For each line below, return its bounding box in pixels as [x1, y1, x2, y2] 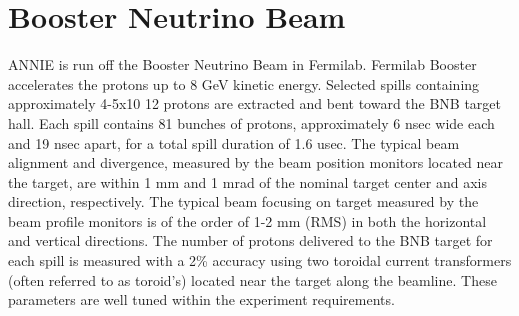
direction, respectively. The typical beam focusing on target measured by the [8, 191, 479, 212]
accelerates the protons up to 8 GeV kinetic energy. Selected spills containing [8, 73, 480, 94]
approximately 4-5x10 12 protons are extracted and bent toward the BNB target [8, 93, 502, 114]
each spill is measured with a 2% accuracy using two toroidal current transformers [8, 250, 512, 271]
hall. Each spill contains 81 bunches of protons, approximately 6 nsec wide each [8, 112, 495, 133]
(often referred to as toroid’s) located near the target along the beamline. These [8, 269, 497, 290]
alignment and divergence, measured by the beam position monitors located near [8, 152, 504, 173]
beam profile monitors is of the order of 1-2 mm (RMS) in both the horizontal [8, 210, 487, 231]
